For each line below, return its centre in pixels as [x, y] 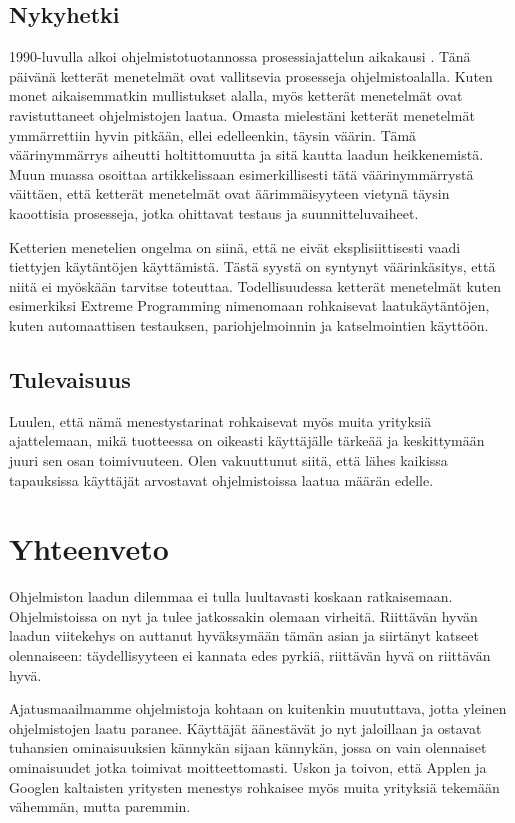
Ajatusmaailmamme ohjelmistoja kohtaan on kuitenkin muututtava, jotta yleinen [258, 708]
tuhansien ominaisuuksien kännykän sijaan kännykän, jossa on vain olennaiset [248, 747]
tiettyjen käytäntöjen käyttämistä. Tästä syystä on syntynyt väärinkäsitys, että [252, 266]
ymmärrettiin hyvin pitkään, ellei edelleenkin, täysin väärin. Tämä [213, 134]
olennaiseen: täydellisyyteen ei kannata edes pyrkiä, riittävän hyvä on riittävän [250, 655]
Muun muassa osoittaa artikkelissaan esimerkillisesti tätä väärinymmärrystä [241, 173]
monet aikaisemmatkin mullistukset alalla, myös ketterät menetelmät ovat [236, 95]
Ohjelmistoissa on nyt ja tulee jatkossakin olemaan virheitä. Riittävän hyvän [243, 615]
